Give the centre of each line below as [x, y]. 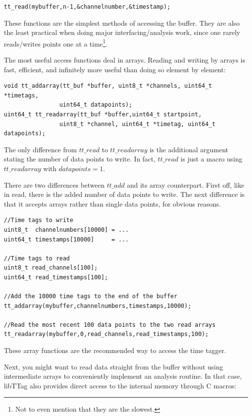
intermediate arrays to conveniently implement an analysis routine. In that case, [123, 376]
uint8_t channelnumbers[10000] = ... [66, 230]
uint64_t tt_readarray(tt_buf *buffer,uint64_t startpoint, [103, 114]
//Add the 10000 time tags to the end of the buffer [91, 297]
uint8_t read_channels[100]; [51, 268]
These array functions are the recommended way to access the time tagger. [115, 350]
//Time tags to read [37, 258]
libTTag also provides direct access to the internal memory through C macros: [120, 385]
